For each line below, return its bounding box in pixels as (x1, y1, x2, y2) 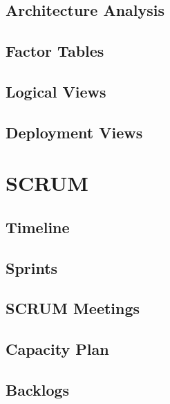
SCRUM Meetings (6, 297, 140, 319)
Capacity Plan (6, 338, 109, 360)
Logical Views (6, 80, 106, 102)
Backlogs (6, 379, 70, 401)
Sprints (6, 257, 58, 278)
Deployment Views (6, 121, 143, 143)
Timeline (6, 216, 70, 237)
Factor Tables (6, 40, 104, 62)
